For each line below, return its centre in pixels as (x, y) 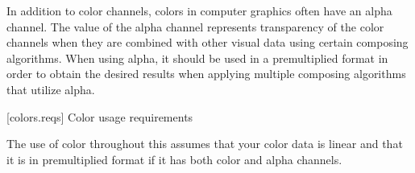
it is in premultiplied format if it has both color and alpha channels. (174, 159)
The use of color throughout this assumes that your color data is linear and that (205, 144)
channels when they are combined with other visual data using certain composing (207, 42)
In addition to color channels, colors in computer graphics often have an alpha (199, 10)
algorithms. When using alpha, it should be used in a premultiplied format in (197, 58)
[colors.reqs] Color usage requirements (100, 116)
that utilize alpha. (51, 89)
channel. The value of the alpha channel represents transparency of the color (195, 26)
